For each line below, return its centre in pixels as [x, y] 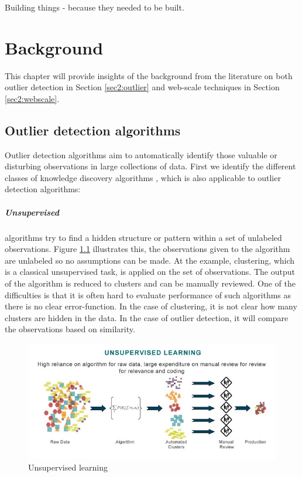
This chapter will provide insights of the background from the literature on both [149, 75]
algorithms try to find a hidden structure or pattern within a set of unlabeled [143, 237]
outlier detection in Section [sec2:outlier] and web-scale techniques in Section [142, 87]
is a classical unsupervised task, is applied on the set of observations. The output [150, 272]
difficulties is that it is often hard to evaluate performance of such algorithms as [148, 294]
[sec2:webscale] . [32, 98]
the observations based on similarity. [70, 329]
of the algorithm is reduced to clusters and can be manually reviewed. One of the [150, 283]
